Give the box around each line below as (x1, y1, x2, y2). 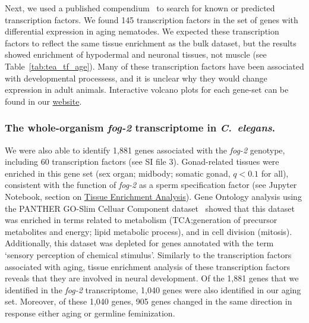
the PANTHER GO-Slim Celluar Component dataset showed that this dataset (5, 202, 295, 214)
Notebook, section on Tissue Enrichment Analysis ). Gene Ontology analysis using (5, 190, 302, 202)
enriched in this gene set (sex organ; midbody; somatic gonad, (5, 167, 231, 179)
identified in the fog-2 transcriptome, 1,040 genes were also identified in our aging (5, 283, 301, 296)
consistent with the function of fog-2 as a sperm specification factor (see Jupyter (5, 178, 297, 191)
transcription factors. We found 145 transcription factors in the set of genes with (5, 13, 298, 26)
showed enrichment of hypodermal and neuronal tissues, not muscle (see (5, 48, 267, 61)
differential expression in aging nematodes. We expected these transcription (5, 25, 279, 37)
